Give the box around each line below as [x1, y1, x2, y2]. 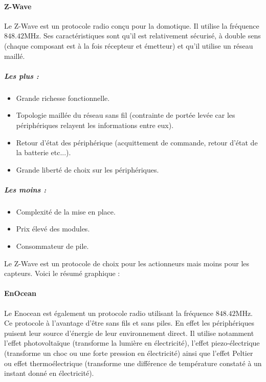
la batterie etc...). [16, 147, 71, 158]
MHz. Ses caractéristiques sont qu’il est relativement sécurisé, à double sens [24, 30, 261, 41]
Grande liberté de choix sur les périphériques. [16, 164, 159, 175]
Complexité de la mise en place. [16, 206, 116, 217]
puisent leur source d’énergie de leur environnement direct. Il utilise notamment [4, 327, 254, 338]
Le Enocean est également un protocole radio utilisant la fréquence [4, 307, 213, 318]
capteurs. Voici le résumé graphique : [4, 268, 120, 279]
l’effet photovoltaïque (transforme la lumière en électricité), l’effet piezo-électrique [4, 337, 260, 348]
